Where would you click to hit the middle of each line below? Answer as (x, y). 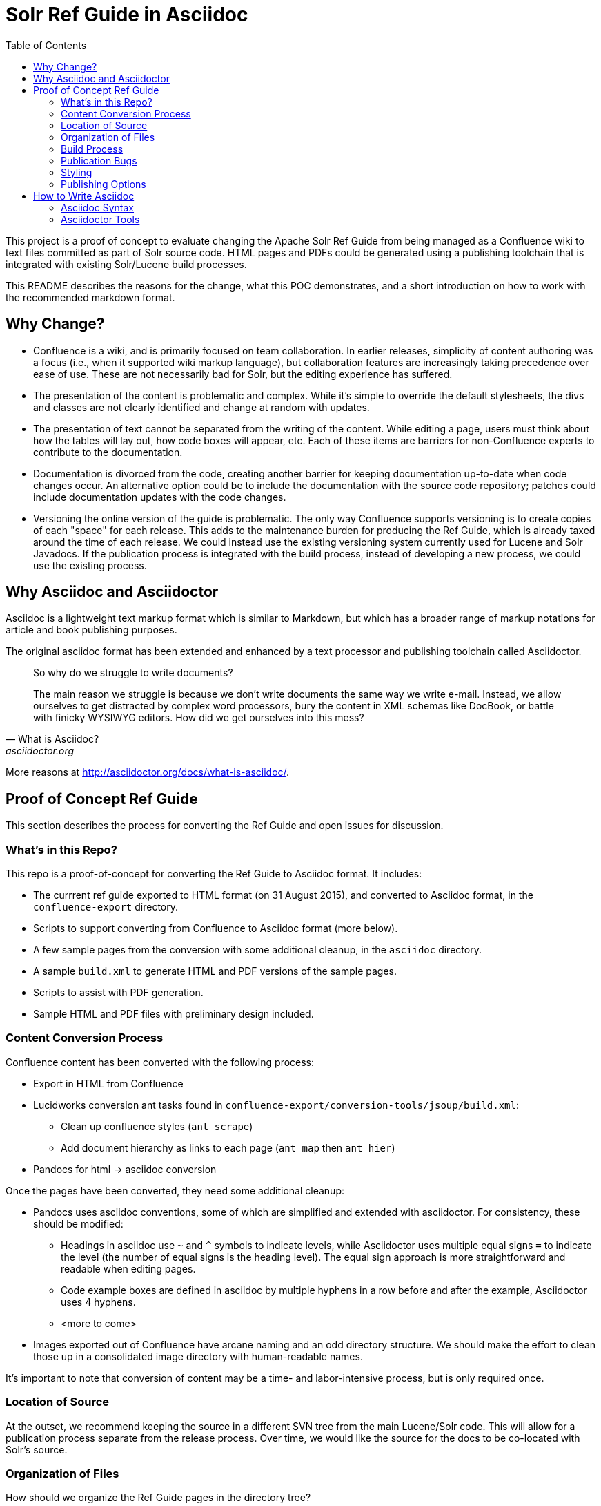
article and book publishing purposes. (91, 630)
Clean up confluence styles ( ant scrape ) (157, 1126)
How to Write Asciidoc (84, 196)
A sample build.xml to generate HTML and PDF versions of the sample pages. (215, 971)
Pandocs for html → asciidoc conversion (125, 1169)
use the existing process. (90, 565)
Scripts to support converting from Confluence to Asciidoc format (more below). (216, 928)
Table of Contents (46, 45)
